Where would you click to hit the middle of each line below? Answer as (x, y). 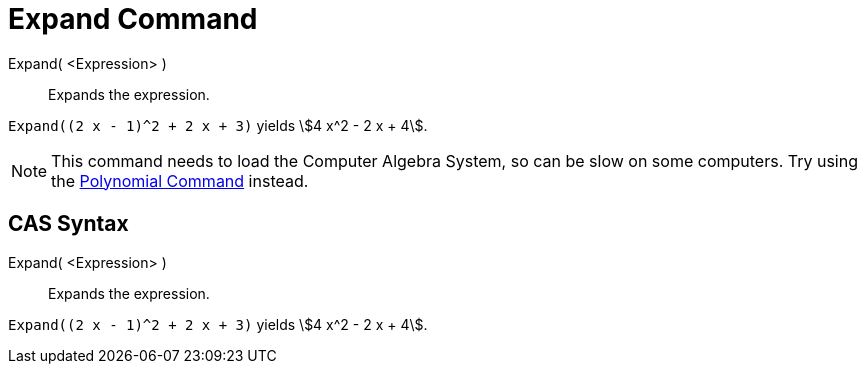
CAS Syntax (68, 224)
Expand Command (133, 19)
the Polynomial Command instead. (180, 180)
